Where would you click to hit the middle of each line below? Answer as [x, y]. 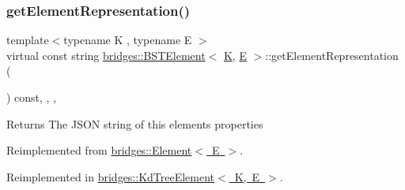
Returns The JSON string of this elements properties [135, 123]
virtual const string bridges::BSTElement [106, 55]
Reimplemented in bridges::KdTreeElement [111, 176]
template [28, 40]
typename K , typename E [128, 40]
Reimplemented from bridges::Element [99, 150]
